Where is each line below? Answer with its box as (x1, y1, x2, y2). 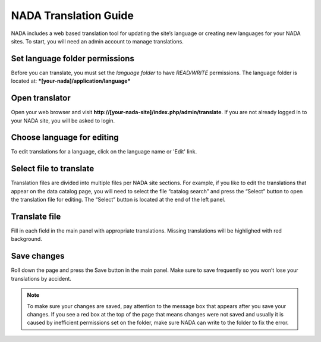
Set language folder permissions (11, 54, 135, 64)
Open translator (11, 93, 71, 103)
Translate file (11, 211, 61, 221)
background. (11, 236, 43, 243)
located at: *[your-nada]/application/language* (11, 77, 131, 84)
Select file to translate (11, 164, 95, 174)
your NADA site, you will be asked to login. (11, 117, 115, 124)
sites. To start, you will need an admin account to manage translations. (11, 37, 184, 45)
